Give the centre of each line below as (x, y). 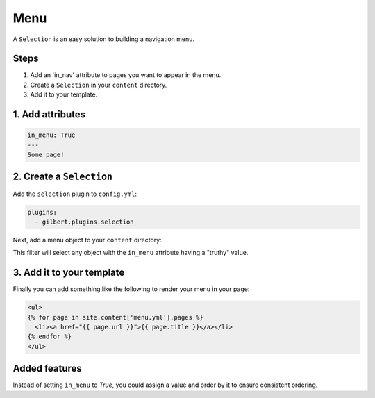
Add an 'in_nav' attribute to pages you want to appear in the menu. (126, 75)
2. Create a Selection (62, 177)
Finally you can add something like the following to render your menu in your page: (131, 289)
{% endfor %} (50, 337)
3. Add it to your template (69, 273)
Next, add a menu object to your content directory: (87, 240)
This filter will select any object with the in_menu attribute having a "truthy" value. (131, 253)
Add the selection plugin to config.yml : (75, 194)
